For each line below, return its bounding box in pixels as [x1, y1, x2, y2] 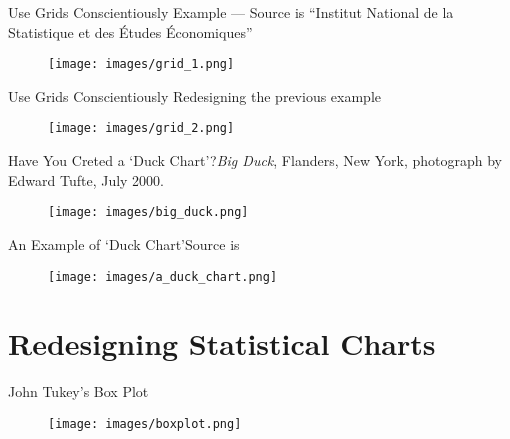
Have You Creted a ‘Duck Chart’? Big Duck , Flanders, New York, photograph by [8, 150, 502, 171]
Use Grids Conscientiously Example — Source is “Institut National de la [8, 2, 454, 22]
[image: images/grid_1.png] [48, 57, 235, 72]
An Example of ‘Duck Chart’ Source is [8, 233, 240, 254]
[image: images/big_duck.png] [48, 205, 249, 220]
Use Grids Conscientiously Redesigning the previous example [8, 85, 382, 106]
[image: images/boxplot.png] [48, 416, 242, 431]
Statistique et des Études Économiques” [8, 21, 253, 42]
